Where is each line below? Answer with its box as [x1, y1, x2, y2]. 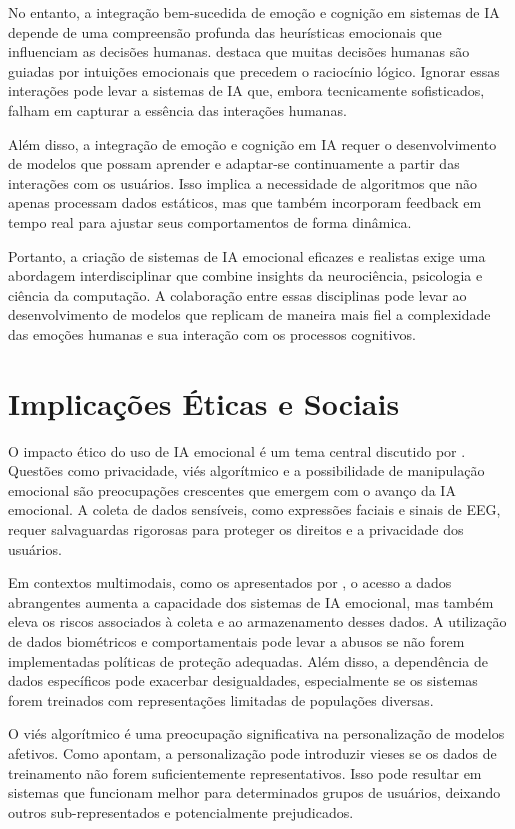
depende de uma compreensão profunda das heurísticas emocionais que [8, 21, 442, 42]
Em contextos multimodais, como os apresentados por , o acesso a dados [8, 572, 452, 593]
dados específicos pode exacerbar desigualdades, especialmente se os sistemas [8, 670, 478, 691]
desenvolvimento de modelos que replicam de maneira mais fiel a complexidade [8, 304, 491, 325]
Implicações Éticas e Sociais [8, 382, 400, 423]
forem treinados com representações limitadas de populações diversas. [8, 689, 434, 710]
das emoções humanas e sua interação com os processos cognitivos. [8, 323, 416, 344]
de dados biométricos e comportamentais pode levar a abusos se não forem [8, 630, 465, 651]
